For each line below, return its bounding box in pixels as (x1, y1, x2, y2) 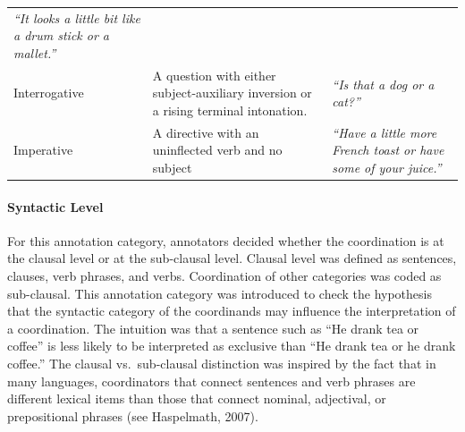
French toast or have (332, 140, 444, 159)
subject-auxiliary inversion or (152, 83, 312, 102)
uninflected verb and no (152, 140, 283, 159)
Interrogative (13, 83, 84, 102)
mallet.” (13, 43, 56, 62)
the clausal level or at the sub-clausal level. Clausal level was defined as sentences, (7, 249, 457, 267)
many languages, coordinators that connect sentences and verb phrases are (7, 371, 416, 390)
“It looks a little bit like (13, 8, 140, 27)
